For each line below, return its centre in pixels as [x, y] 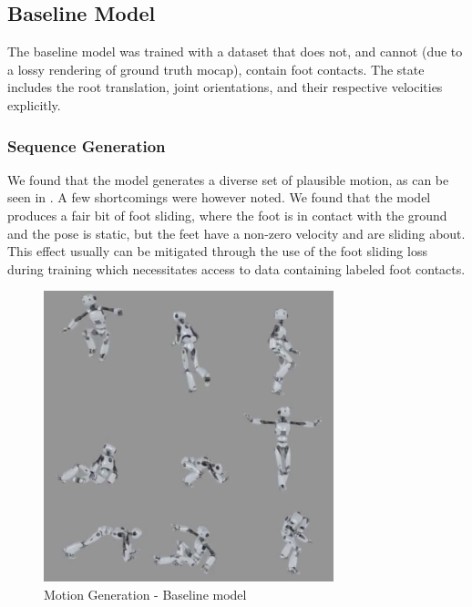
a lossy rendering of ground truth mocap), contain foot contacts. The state [216, 69]
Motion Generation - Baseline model [145, 594]
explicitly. [34, 104]
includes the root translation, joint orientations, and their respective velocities [225, 87]
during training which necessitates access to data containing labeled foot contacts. [236, 268]
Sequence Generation [87, 145]
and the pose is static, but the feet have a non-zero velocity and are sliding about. [236, 233]
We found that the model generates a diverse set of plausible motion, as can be [228, 179]
